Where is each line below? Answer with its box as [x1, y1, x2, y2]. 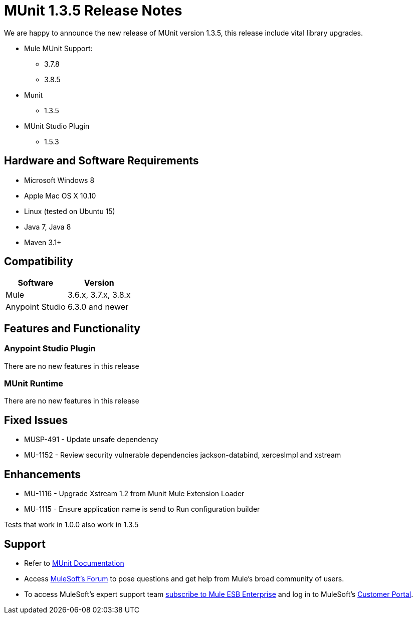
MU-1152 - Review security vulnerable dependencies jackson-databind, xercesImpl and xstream [24, 451, 341, 460]
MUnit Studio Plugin [24, 121, 90, 130]
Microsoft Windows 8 [24, 175, 95, 184]
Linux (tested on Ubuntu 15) [24, 207, 115, 216]
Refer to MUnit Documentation [24, 558, 124, 567]
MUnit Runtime [4, 378, 63, 389]
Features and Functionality [4, 322, 140, 335]
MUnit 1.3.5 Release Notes [4, 2, 182, 19]
